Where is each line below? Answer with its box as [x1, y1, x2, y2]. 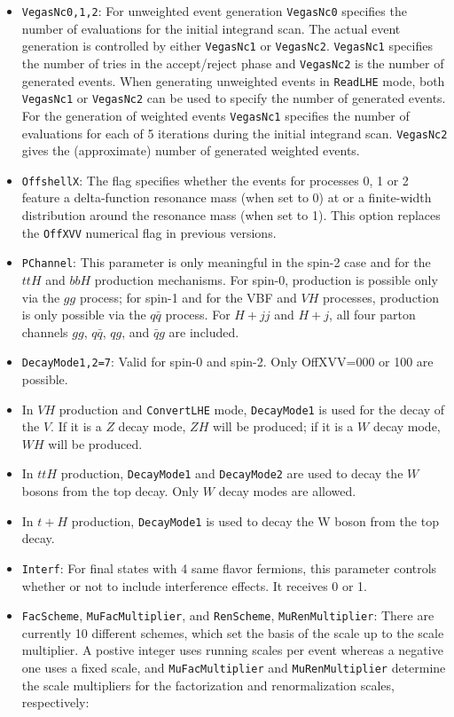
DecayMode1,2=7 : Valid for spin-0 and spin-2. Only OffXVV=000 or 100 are [21, 352, 434, 371]
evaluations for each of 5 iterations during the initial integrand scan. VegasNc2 [21, 123, 448, 142]
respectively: [21, 693, 90, 712]
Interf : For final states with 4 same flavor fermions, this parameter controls [21, 558, 437, 577]
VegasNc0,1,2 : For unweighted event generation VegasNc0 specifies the [21, 2, 407, 20]
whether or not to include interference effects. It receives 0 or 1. [21, 576, 368, 595]
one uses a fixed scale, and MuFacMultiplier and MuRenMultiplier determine [21, 658, 446, 676]
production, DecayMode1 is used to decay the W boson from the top [71, 511, 439, 530]
